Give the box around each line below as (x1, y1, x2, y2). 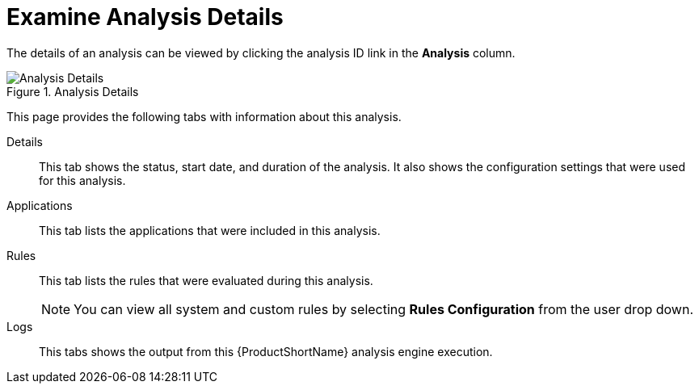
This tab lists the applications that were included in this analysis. (39, 223, 381, 237)
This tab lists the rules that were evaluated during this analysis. (39, 273, 373, 287)
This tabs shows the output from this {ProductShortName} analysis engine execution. (39, 344, 493, 359)
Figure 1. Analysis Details (6, 84, 139, 99)
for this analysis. (39, 173, 126, 187)
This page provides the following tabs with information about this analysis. (6, 109, 402, 124)
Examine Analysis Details (6, 3, 284, 31)
